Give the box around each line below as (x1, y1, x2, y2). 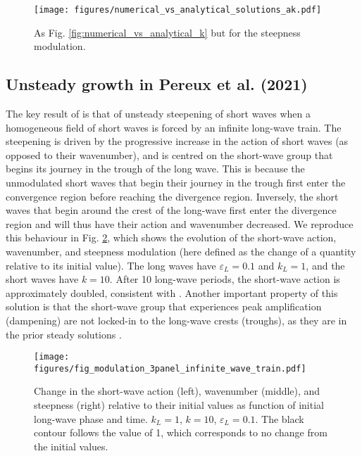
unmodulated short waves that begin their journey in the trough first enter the (6, 175, 346, 190)
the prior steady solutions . (6, 327, 122, 341)
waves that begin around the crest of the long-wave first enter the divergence (6, 203, 337, 217)
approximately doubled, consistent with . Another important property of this (6, 285, 338, 300)
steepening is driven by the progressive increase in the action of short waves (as (6, 134, 349, 148)
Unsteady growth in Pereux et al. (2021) (6, 73, 308, 95)
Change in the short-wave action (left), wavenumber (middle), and (34, 384, 320, 398)
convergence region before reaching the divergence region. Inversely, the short (6, 189, 339, 203)
